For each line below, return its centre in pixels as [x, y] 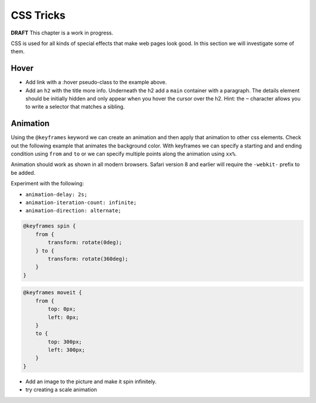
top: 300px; [65, 342]
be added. [23, 173]
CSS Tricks [38, 15]
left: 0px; [63, 317]
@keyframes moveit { [52, 293]
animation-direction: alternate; [73, 211]
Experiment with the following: [47, 184]
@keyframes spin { [49, 226]
